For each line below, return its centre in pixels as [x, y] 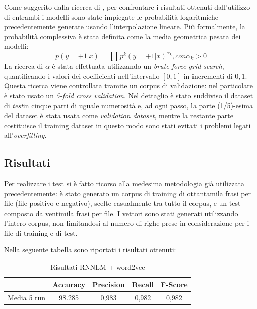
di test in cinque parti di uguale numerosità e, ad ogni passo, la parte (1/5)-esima [129, 105]
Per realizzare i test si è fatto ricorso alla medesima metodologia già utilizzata [124, 183]
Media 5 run [27, 297]
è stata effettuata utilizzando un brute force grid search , [138, 65]
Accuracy [69, 284]
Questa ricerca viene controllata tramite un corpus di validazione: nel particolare [128, 86]
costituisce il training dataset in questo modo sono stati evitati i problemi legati [127, 125]
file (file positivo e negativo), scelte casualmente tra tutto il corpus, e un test [122, 203]
